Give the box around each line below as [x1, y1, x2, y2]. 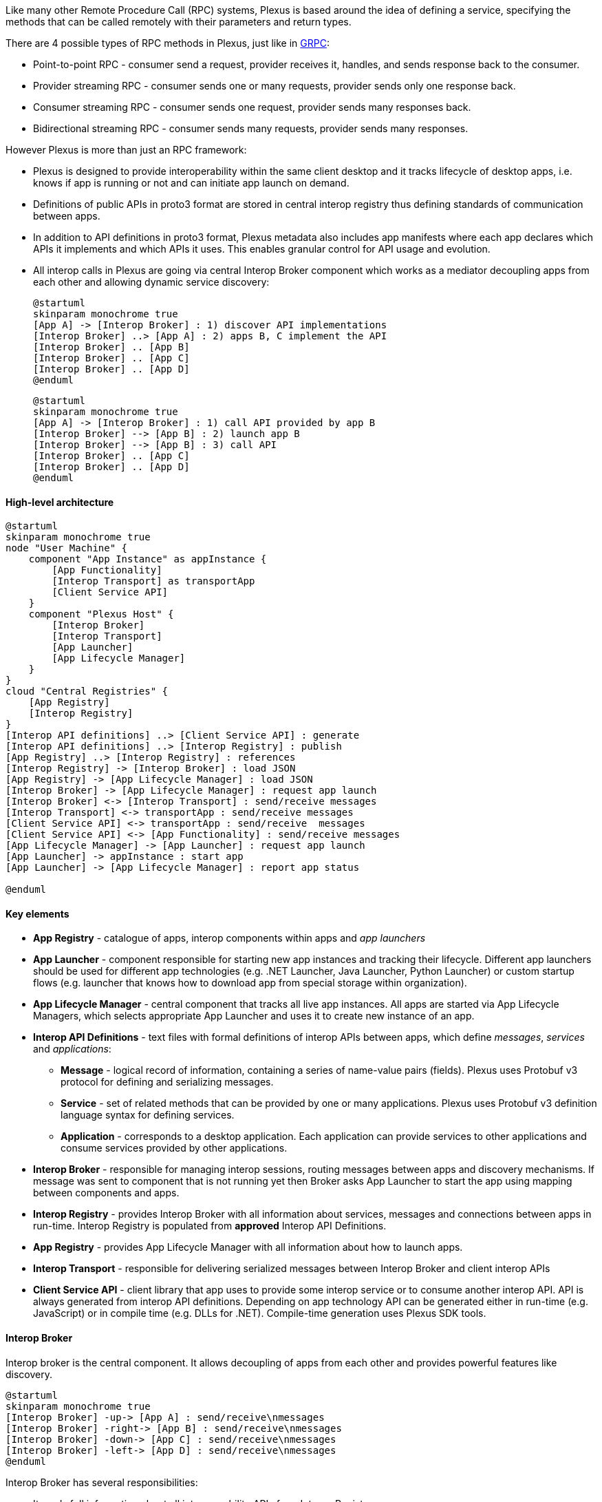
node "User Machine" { [6, 542, 128, 554]
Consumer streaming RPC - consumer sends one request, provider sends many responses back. [33, 101, 471, 113]
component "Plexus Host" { [28, 609, 174, 620]
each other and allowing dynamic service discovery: [33, 276, 270, 288]
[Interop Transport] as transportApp [52, 575, 255, 587]
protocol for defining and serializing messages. [61, 1076, 274, 1088]
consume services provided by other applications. [61, 1142, 288, 1154]
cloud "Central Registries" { [6, 686, 169, 697]
